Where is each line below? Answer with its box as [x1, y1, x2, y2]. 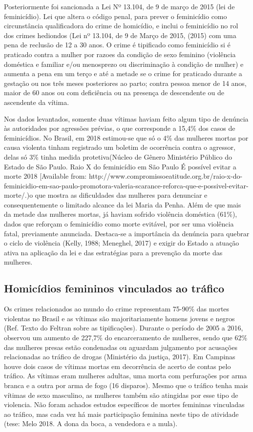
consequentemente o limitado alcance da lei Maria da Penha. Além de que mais [4, 199, 241, 209]
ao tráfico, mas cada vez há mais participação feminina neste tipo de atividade [4, 409, 239, 419]
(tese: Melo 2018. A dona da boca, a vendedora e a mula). [4, 418, 178, 429]
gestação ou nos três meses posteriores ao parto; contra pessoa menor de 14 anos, [4, 78, 247, 88]
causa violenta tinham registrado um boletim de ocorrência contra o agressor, [4, 142, 235, 152]
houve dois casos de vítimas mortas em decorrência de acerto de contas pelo [4, 361, 231, 371]
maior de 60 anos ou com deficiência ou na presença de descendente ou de [4, 87, 224, 98]
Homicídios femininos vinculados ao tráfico [4, 281, 225, 296]
